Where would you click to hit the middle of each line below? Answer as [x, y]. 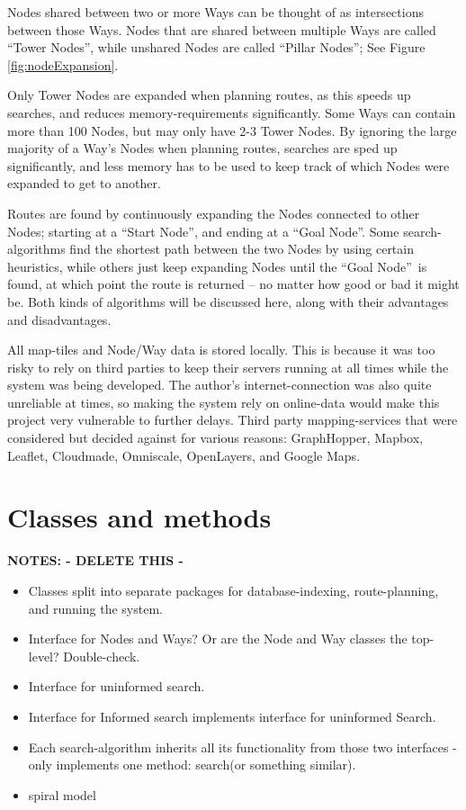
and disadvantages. [59, 319]
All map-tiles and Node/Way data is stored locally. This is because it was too [221, 350]
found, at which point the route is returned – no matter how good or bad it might [233, 284]
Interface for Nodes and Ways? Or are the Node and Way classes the [218, 639]
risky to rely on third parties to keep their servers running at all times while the [228, 367]
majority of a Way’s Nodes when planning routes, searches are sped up [202, 148]
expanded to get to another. [84, 183]
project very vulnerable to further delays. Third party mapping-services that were [233, 420]
